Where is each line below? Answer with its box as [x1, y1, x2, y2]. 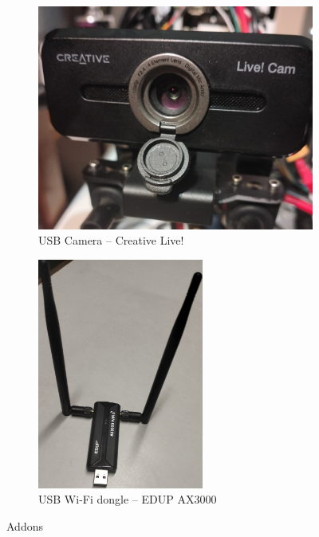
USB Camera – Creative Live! [38, 232, 184, 249]
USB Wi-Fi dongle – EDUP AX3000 [38, 491, 217, 508]
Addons [6, 518, 43, 535]
